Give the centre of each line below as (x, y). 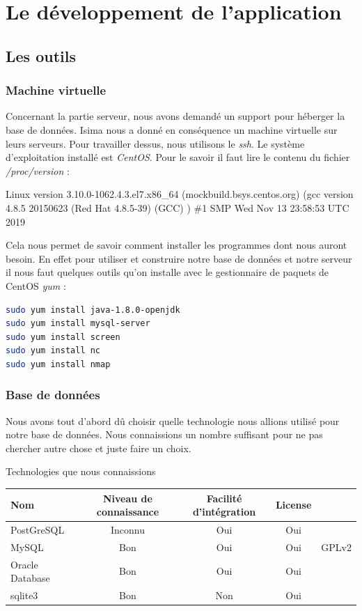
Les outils (41, 55)
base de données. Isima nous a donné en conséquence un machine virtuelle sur (172, 129)
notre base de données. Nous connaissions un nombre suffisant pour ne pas (164, 434)
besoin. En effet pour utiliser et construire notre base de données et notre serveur (179, 258)
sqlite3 (24, 595)
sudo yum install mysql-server (78, 324)
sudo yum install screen (63, 337)
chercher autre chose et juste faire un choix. (99, 448)
